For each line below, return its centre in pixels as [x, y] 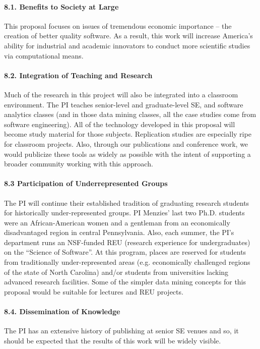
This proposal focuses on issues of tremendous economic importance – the [118, 25]
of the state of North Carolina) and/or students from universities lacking [116, 272]
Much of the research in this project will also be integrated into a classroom [121, 94]
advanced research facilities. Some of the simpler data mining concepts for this [125, 282]
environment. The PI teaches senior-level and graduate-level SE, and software [124, 104]
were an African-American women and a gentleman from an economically [117, 222]
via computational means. [44, 55]
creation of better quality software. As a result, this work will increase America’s [128, 36]
